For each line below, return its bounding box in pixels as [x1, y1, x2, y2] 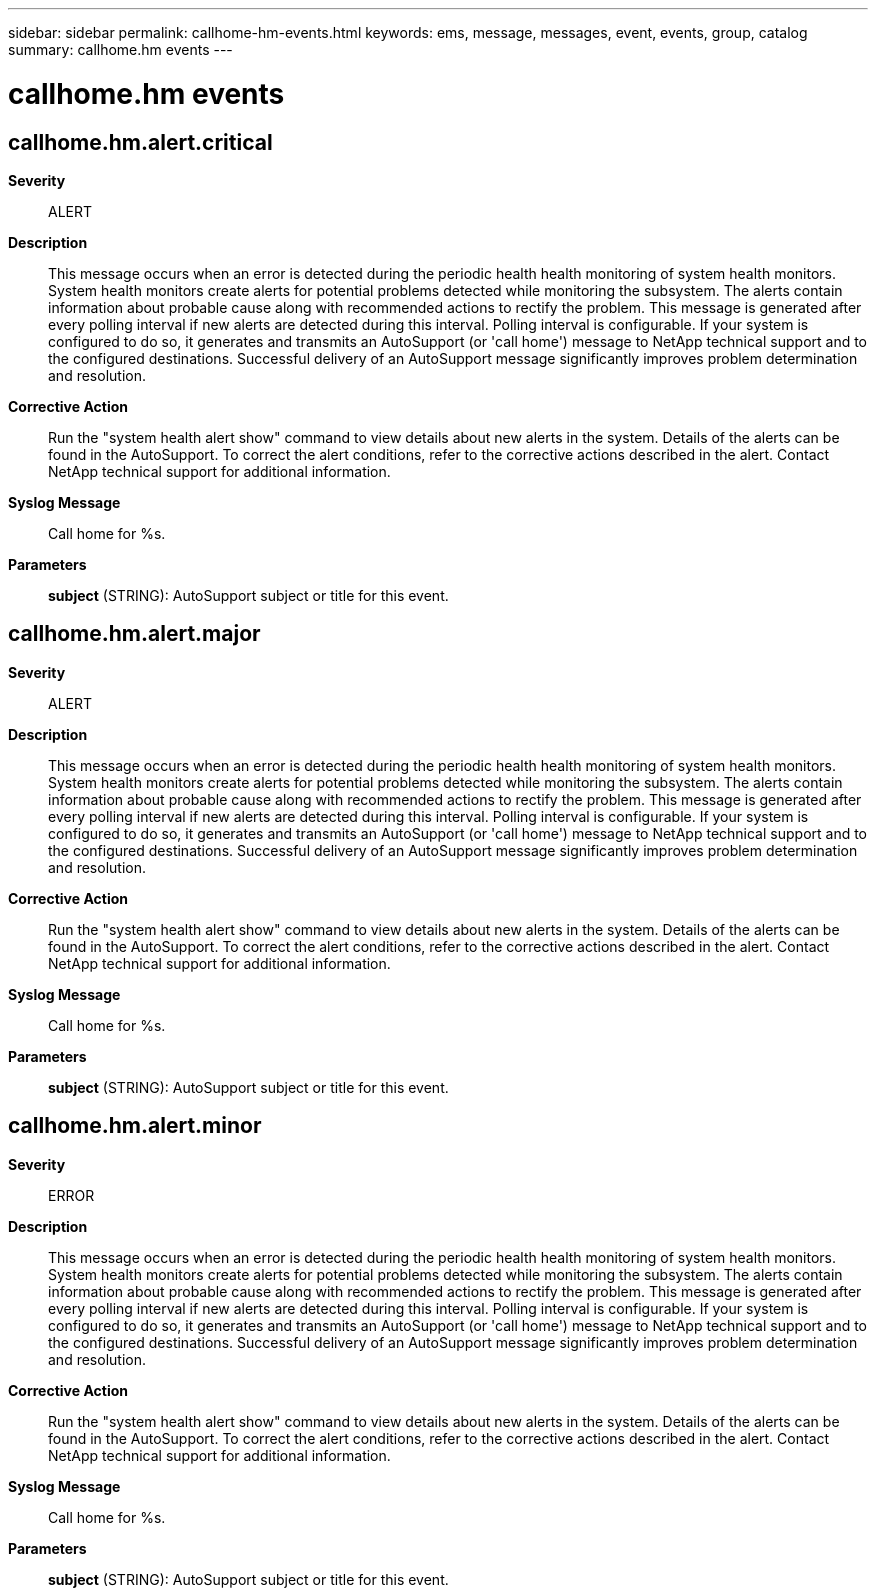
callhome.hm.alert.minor [8, 1113, 262, 1139]
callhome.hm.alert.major [8, 621, 261, 647]
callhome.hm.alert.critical [8, 129, 273, 155]
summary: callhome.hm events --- [8, 41, 233, 58]
